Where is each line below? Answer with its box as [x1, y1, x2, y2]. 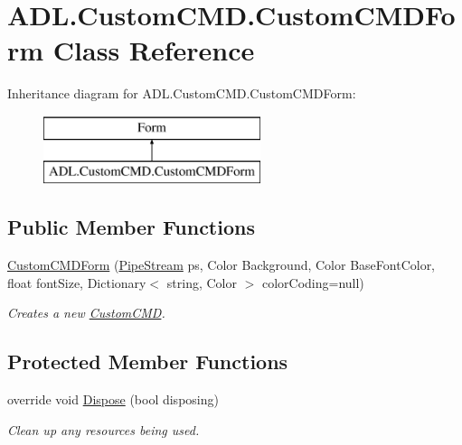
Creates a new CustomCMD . [7, 303, 165, 322]
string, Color [166, 273, 237, 292]
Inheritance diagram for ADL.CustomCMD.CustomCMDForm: [7, 84, 356, 103]
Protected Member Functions [7, 348, 288, 375]
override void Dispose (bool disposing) [7, 390, 219, 409]
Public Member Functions [7, 213, 255, 241]
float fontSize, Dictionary [7, 273, 146, 292]
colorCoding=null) [261, 273, 364, 292]
